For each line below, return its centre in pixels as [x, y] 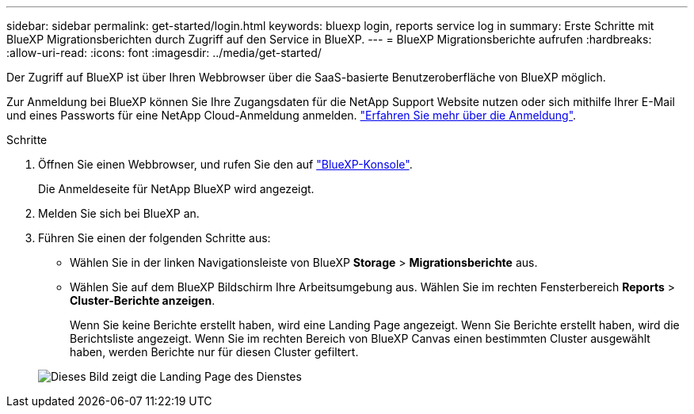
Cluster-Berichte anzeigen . [143, 300]
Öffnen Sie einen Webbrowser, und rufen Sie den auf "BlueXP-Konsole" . [225, 164]
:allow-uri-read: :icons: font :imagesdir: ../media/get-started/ [164, 53]
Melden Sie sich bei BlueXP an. [119, 213]
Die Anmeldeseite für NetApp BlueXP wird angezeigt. [176, 189]
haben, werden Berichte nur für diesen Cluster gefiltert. [214, 352]
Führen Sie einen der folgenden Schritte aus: [154, 238]
